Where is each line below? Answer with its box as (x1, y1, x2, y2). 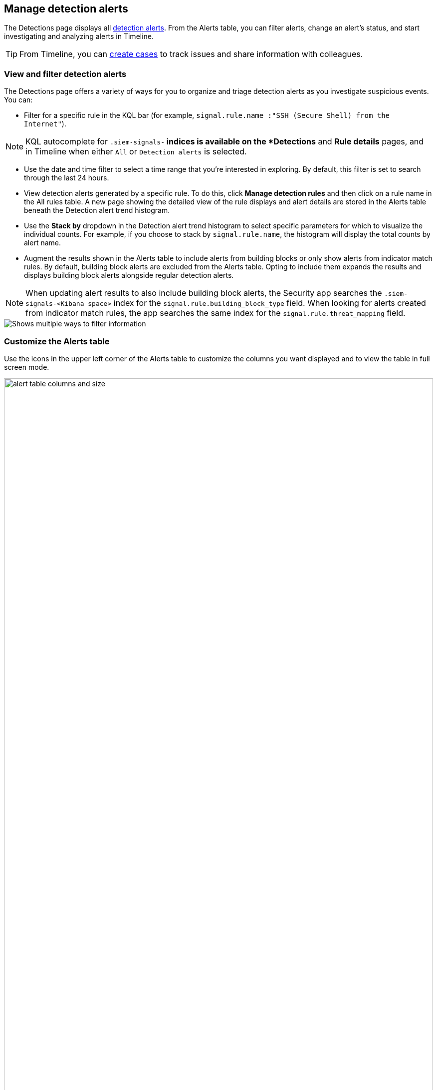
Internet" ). (24, 119, 66, 128)
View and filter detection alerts (4, 68, 127, 79)
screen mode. (4, 362, 49, 371)
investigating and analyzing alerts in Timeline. (4, 32, 154, 41)
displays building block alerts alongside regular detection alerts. (24, 271, 234, 280)
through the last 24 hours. (24, 173, 109, 182)
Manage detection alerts (4, 2, 128, 15)
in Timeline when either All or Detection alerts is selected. (25, 146, 247, 157)
